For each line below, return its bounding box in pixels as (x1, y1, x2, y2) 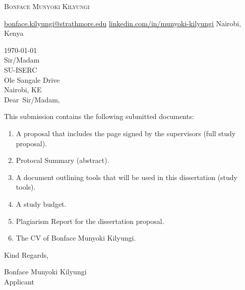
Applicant (4, 276, 34, 286)
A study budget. (16, 198, 67, 209)
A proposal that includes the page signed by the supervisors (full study (16, 128, 236, 138)
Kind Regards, (4, 249, 49, 260)
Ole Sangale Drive (4, 74, 60, 85)
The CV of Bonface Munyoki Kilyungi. (16, 233, 136, 243)
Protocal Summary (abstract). (16, 155, 109, 165)
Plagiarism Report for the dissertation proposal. (16, 215, 164, 226)
